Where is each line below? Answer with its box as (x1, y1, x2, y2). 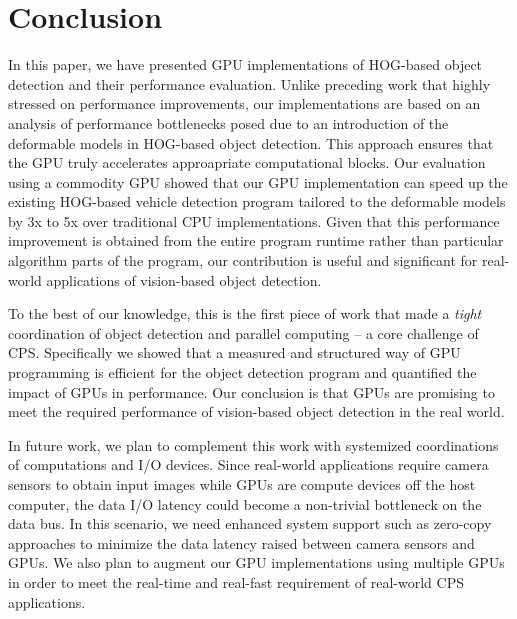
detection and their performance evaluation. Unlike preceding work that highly (8, 73, 491, 94)
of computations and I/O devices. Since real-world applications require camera (8, 454, 489, 475)
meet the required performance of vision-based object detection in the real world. (8, 401, 505, 422)
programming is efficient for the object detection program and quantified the (8, 362, 477, 383)
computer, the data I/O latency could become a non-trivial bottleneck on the (8, 493, 482, 514)
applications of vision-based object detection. (46, 269, 322, 290)
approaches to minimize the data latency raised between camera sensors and (8, 532, 475, 553)
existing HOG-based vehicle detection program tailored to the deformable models (8, 191, 506, 212)
